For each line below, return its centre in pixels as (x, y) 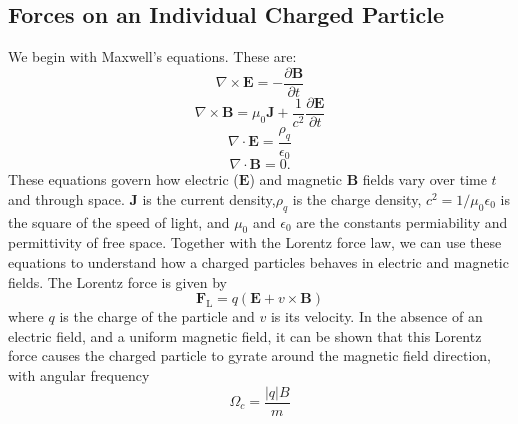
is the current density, (209, 198)
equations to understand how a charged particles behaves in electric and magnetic (258, 261)
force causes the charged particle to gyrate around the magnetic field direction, (249, 355)
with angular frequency (79, 374)
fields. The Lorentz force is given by (117, 281)
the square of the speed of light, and (119, 221)
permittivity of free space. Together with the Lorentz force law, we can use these (255, 242)
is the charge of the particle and (157, 316)
